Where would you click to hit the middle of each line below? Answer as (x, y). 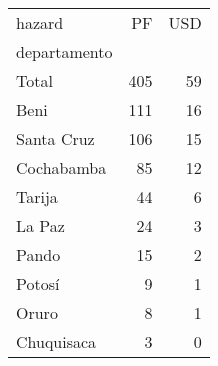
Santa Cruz (55, 138)
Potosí (38, 283)
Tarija (37, 196)
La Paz (40, 225)
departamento (64, 51)
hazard (40, 22)
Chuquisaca (56, 341)
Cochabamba (61, 167)
